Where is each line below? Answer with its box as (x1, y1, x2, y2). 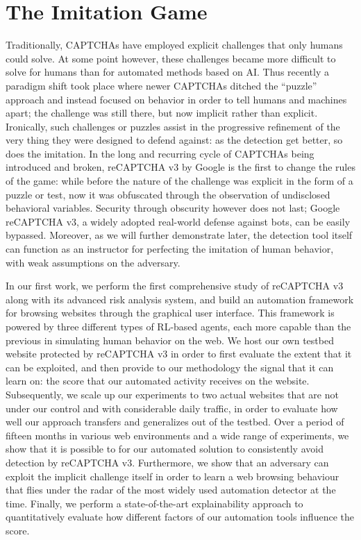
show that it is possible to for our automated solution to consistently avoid (6, 441, 324, 456)
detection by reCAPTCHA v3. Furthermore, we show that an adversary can (6, 455, 329, 469)
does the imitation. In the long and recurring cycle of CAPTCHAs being (6, 146, 314, 160)
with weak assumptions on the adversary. (6, 255, 180, 269)
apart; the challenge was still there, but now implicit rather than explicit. (6, 106, 318, 120)
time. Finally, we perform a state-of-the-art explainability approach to (6, 496, 303, 510)
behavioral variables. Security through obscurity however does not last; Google (6, 201, 340, 215)
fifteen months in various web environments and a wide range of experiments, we (6, 428, 349, 442)
